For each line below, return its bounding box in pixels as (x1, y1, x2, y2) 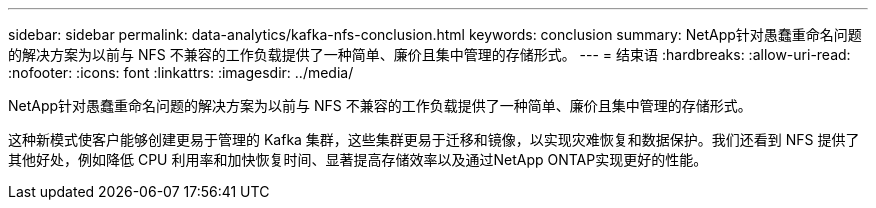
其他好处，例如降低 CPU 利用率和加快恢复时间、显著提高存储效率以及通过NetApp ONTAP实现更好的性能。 (8, 151, 708, 168)
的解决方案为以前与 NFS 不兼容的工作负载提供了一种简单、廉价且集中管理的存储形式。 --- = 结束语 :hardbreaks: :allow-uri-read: (8, 46, 851, 63)
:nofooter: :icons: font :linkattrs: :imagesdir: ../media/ (8, 64, 354, 81)
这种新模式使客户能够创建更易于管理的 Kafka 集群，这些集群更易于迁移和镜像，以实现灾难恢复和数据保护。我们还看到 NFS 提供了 (8, 131, 860, 148)
